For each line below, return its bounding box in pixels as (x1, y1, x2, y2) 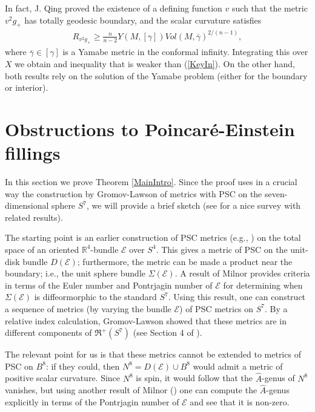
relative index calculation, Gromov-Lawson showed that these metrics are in (5, 314, 287, 327)
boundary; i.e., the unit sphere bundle (5, 267, 145, 280)
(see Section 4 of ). (133, 326, 202, 339)
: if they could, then (45, 359, 120, 372)
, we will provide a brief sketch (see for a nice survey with (87, 199, 301, 212)
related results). (5, 211, 63, 223)
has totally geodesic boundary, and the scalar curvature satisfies (24, 13, 262, 26)
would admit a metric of (193, 359, 283, 372)
